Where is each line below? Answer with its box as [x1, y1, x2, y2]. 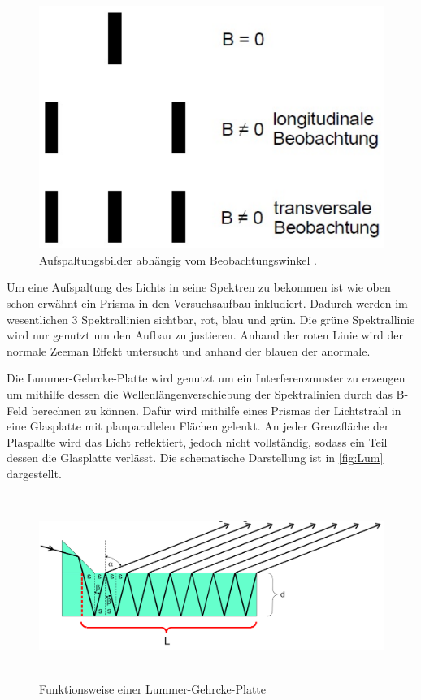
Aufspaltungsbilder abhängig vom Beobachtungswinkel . [39, 251, 317, 268]
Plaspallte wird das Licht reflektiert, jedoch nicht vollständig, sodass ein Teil [7, 433, 388, 450]
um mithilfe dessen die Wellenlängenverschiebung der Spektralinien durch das [7, 386, 393, 402]
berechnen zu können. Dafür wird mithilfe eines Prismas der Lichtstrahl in [31, 401, 401, 418]
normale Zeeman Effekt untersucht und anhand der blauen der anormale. [7, 342, 371, 359]
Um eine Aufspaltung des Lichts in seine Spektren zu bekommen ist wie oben [7, 279, 391, 296]
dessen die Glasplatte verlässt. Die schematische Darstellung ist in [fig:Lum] [7, 449, 384, 466]
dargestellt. [7, 465, 62, 482]
